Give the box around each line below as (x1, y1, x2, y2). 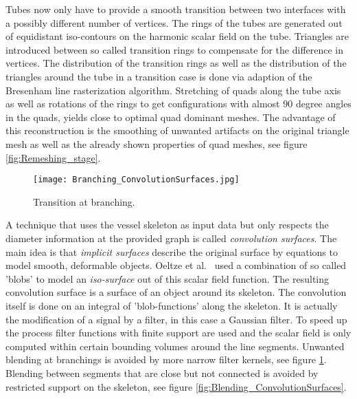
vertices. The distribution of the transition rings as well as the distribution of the (5, 56, 347, 70)
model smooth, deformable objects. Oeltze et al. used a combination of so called (5, 258, 347, 272)
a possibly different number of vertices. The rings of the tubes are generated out (5, 15, 343, 30)
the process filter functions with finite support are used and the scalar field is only (5, 325, 352, 340)
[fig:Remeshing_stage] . (5, 150, 101, 164)
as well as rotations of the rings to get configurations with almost (5, 96, 280, 111)
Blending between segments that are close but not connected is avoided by (5, 365, 319, 380)
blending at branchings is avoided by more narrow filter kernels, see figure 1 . (5, 352, 327, 367)
